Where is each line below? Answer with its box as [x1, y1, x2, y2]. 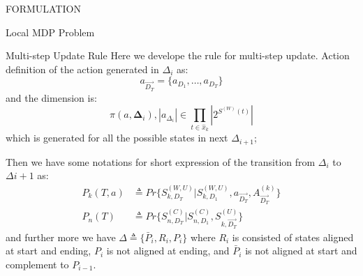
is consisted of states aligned [232, 229, 354, 244]
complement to [6, 256, 69, 271]
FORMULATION [6, 1, 81, 15]
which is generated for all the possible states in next [6, 130, 228, 145]
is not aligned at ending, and [106, 243, 230, 258]
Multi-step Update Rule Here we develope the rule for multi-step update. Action [6, 48, 350, 63]
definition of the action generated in [6, 61, 159, 76]
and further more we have [6, 229, 116, 244]
